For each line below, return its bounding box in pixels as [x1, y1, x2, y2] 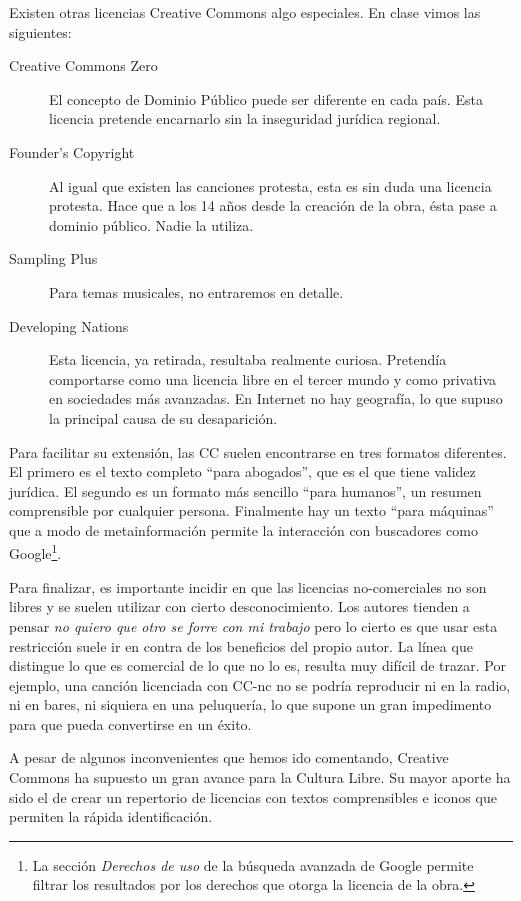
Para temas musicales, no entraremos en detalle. [49, 281, 344, 302]
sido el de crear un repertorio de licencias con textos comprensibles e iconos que [9, 786, 497, 807]
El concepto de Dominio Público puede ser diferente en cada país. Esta [49, 88, 483, 109]
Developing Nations [9, 315, 129, 336]
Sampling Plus [9, 248, 98, 269]
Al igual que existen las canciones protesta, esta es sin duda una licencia [49, 175, 492, 196]
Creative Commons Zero [9, 55, 158, 76]
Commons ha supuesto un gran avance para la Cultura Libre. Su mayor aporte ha [9, 767, 511, 788]
